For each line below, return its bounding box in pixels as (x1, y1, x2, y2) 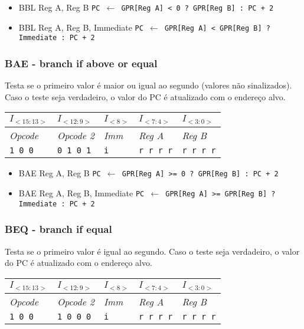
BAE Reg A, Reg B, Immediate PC (18, 186, 145, 199)
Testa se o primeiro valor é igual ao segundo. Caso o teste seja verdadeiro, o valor (5, 245, 300, 257)
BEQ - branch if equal (5, 222, 112, 236)
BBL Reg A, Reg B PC (18, 1, 100, 13)
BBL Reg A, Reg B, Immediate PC (18, 21, 143, 33)
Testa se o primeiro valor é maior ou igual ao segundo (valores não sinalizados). (5, 79, 292, 91)
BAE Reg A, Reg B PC (18, 167, 101, 179)
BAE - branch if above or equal (5, 55, 158, 70)
